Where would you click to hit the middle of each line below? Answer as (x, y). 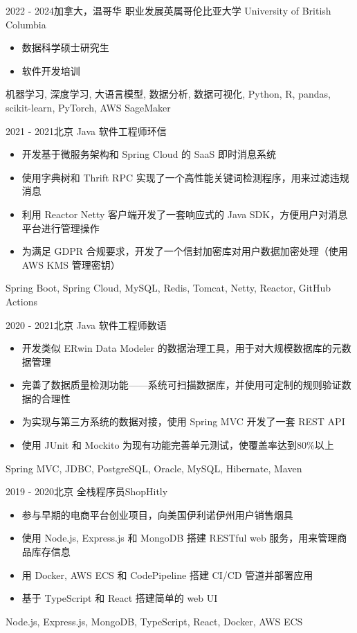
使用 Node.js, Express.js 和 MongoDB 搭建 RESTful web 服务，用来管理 (180, 538)
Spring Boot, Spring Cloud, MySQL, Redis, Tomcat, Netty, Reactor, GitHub (168, 288)
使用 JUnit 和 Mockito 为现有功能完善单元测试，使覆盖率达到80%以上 (178, 445)
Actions (21, 301)
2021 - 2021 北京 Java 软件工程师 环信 (86, 131)
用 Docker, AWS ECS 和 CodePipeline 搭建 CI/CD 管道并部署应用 (167, 574)
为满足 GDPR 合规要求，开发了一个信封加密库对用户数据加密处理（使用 (185, 251)
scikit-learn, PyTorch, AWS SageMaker (88, 107)
